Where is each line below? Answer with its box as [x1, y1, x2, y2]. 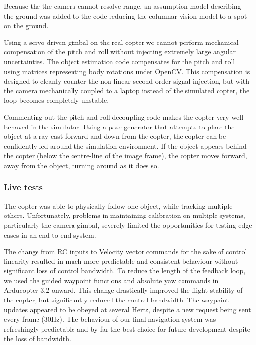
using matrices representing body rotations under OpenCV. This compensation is [4, 66, 250, 76]
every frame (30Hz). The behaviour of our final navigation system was [4, 314, 216, 324]
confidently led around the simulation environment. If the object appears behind [4, 140, 247, 151]
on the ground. [4, 20, 49, 31]
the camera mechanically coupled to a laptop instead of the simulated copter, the [4, 85, 250, 95]
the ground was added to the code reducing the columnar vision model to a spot [4, 10, 247, 21]
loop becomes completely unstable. [4, 95, 109, 105]
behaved [4, 121, 29, 131]
